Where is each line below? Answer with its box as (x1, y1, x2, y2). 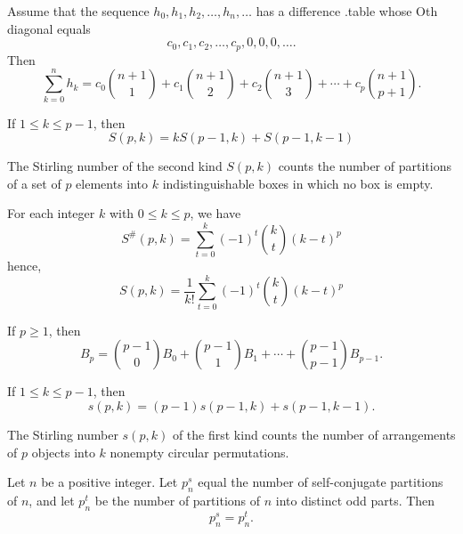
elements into (76, 174, 149, 192)
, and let (28, 490, 75, 509)
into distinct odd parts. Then (275, 490, 435, 509)
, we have (190, 204, 241, 222)
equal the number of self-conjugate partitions (198, 473, 443, 491)
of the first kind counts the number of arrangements (172, 425, 456, 443)
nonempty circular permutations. (110, 442, 289, 461)
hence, (7, 256, 42, 275)
